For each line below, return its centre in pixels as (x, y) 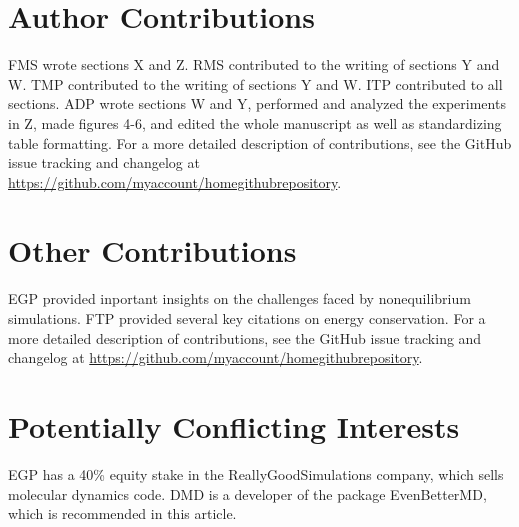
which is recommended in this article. (122, 513)
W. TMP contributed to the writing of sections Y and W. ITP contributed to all (255, 83)
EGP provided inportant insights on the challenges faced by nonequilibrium (239, 298)
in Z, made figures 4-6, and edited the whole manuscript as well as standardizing (255, 122)
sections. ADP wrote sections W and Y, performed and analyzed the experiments (257, 103)
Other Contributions (152, 250)
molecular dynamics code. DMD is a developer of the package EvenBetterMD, (247, 493)
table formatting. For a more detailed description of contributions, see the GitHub (260, 142)
